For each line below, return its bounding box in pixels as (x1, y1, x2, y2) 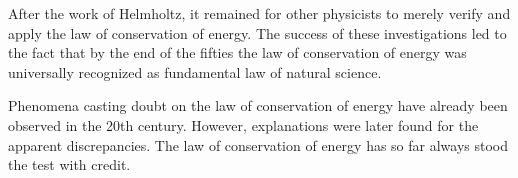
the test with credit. (8, 154, 131, 175)
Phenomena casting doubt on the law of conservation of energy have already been (8, 95, 508, 116)
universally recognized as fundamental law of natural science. (8, 61, 382, 82)
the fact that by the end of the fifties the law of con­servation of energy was (8, 42, 467, 63)
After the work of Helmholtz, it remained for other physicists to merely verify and (8, 3, 511, 23)
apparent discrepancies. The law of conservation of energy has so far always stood (8, 134, 509, 155)
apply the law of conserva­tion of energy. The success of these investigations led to (8, 22, 507, 43)
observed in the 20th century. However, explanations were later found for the (8, 114, 479, 135)
